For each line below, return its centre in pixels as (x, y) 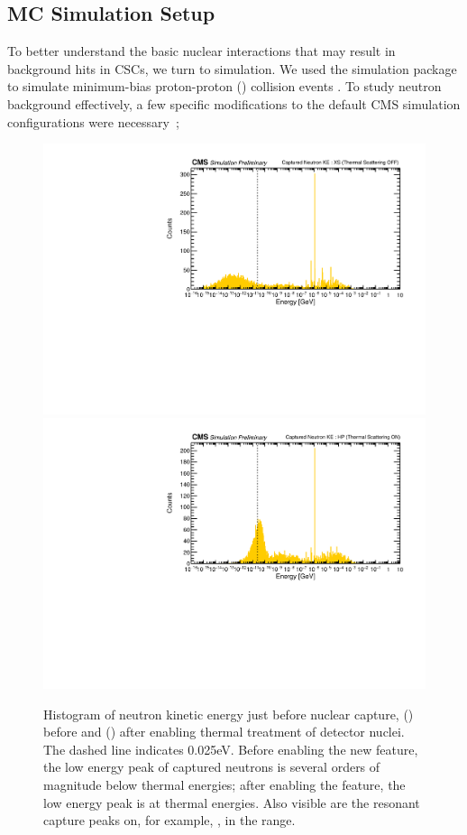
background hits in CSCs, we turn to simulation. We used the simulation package (232, 68)
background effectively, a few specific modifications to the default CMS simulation (234, 103)
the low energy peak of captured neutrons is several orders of (212, 767)
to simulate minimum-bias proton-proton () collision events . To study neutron (224, 86)
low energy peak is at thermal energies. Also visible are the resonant (232, 802)
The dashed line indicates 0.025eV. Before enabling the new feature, (231, 749)
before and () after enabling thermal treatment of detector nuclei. (224, 732)
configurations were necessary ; (93, 121)
